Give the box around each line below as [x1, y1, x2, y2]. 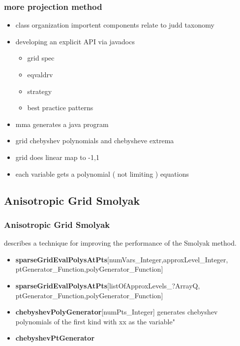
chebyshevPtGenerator [15, 333, 95, 343]
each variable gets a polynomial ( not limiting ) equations [15, 168, 189, 179]
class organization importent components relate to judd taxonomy [15, 20, 214, 30]
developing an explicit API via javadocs [15, 36, 135, 46]
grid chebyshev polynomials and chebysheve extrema [15, 135, 174, 146]
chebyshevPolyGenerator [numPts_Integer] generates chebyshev [15, 307, 218, 317]
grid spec [27, 53, 55, 63]
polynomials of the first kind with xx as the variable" [15, 316, 175, 326]
